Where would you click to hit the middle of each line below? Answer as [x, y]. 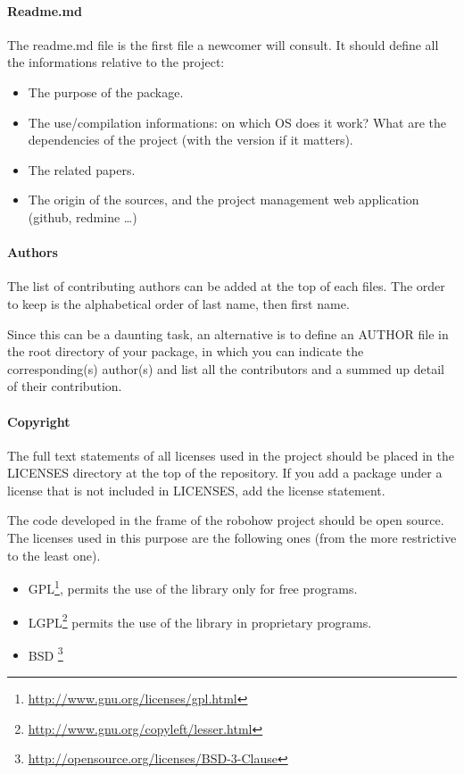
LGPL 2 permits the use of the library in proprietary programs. [200, 620]
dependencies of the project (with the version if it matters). [191, 140]
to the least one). [54, 555]
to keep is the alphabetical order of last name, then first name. [178, 303]
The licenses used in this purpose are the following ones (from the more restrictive [232, 538]
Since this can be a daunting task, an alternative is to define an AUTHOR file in [228, 333]
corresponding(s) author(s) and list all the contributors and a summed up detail [226, 368]
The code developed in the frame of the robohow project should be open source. [226, 520]
